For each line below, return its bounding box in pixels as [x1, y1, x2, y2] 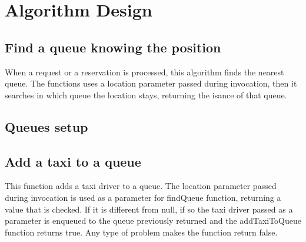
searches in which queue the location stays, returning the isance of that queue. [5, 88, 287, 101]
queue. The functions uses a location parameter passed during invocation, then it [5, 77, 297, 89]
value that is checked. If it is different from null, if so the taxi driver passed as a [5, 203, 293, 215]
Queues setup [5, 117, 88, 135]
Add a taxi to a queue [5, 152, 141, 170]
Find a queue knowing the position [5, 38, 221, 56]
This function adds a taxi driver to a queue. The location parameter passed [5, 180, 277, 192]
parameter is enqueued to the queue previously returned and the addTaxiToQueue [5, 214, 301, 227]
